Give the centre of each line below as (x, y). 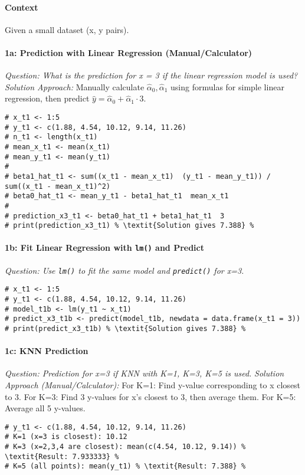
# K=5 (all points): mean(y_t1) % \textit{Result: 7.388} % (125, 466)
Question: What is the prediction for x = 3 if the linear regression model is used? (151, 75)
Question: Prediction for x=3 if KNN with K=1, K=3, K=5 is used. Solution (145, 373)
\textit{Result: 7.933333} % (62, 456)
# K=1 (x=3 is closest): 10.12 (66, 437)
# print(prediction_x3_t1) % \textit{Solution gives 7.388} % (129, 226)
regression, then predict (47, 98)
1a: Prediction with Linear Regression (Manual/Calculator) (129, 52)
